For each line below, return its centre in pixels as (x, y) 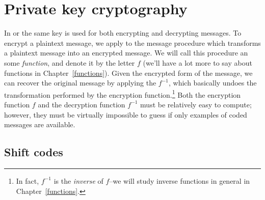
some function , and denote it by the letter (70, 62)
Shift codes (34, 152)
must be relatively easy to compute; (196, 104)
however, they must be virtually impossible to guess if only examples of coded (126, 114)
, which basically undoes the (213, 83)
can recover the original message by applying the (80, 83)
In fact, (28, 180)
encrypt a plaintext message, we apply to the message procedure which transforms (132, 42)
